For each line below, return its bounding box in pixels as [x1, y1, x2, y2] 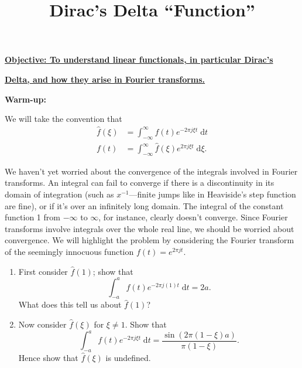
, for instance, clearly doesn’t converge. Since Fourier [98, 211, 288, 223]
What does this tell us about [18, 298, 122, 311]
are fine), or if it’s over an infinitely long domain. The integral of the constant [5, 199, 284, 212]
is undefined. [105, 351, 151, 363]
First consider [18, 265, 68, 277]
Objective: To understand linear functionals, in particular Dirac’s [5, 53, 273, 66]
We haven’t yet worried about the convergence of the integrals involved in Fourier [5, 165, 298, 177]
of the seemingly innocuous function [5, 246, 134, 257]
